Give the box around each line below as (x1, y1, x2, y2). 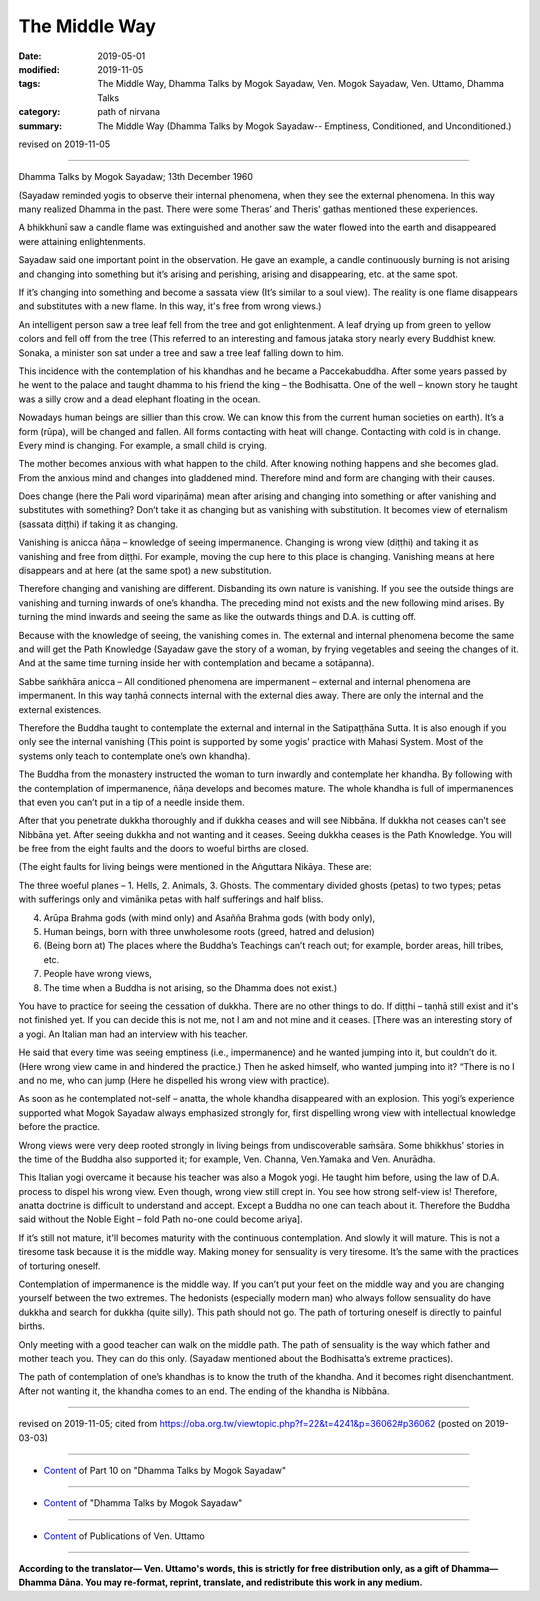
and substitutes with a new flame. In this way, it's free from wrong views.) (18, 300, 322, 312)
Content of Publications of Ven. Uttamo (43, 1530, 205, 1542)
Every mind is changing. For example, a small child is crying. (18, 439, 267, 451)
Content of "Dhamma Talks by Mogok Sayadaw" (43, 1497, 243, 1509)
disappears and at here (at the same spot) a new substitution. (18, 565, 272, 577)
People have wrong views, (43, 968, 152, 980)
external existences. (18, 703, 102, 715)
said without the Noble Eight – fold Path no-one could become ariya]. (18, 1213, 304, 1225)
